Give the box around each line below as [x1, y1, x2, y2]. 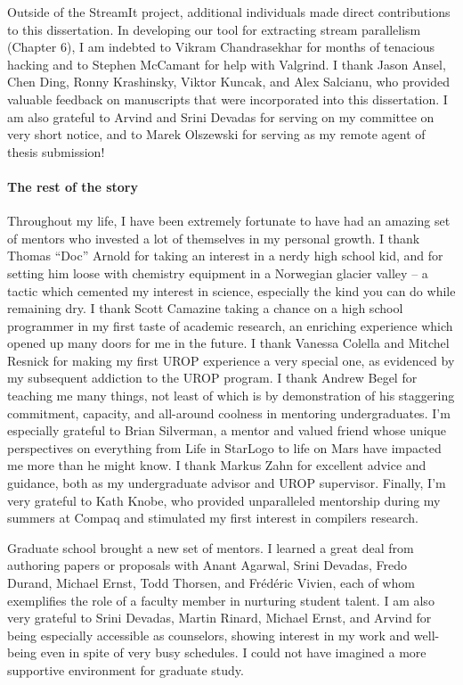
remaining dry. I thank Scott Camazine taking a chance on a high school [7, 299, 403, 318]
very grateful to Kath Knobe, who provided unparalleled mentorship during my [7, 491, 441, 509]
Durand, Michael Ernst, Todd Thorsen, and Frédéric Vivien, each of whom [7, 574, 415, 592]
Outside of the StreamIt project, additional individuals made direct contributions [7, 3, 451, 21]
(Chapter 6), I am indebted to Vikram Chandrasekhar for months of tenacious [7, 37, 435, 56]
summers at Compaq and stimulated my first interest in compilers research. [7, 508, 418, 527]
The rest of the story [7, 177, 138, 195]
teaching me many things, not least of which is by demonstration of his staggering [7, 386, 455, 405]
